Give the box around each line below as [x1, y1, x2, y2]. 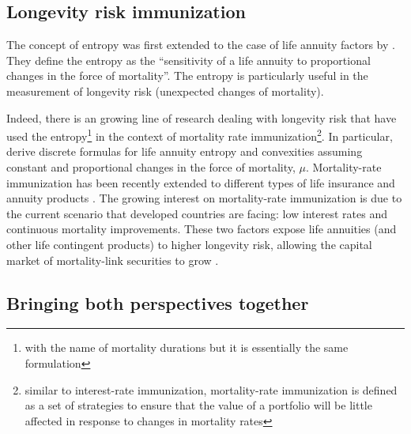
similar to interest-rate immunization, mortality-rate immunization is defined [25, 381, 398, 398]
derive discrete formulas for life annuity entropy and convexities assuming [6, 143, 363, 160]
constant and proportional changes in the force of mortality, [6, 159, 296, 175]
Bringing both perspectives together [6, 290, 309, 315]
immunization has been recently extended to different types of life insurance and [6, 174, 395, 191]
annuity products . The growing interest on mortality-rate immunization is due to [6, 190, 402, 206]
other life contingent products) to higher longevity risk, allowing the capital [6, 236, 372, 252]
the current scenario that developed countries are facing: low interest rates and [6, 205, 388, 221]
